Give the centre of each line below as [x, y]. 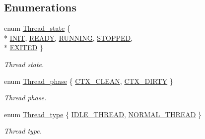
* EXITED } [24, 47]
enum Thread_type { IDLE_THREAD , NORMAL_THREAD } [103, 114]
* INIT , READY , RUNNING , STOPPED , [68, 37]
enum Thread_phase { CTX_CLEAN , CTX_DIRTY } [89, 81]
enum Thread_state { [37, 28]
